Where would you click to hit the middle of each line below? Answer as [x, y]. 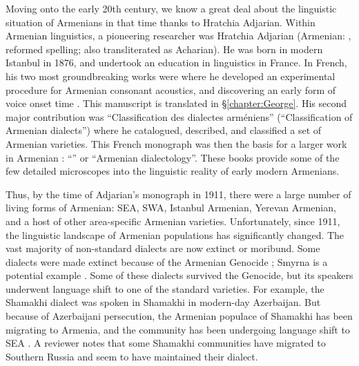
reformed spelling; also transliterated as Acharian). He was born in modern [164, 49]
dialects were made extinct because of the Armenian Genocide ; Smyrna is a [167, 261]
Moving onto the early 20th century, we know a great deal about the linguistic [171, 8]
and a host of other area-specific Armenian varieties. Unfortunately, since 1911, [173, 221]
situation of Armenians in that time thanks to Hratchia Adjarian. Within [161, 22]
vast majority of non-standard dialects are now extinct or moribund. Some [163, 248]
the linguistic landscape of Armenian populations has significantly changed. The [175, 234]
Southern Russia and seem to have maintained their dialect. [132, 356]
